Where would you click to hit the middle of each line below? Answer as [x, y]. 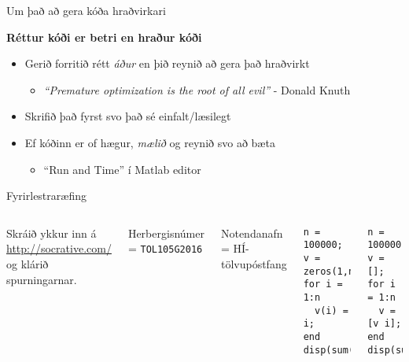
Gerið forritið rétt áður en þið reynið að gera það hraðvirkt [167, 63]
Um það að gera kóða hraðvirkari [86, 10]
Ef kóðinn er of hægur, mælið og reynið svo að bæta [150, 142]
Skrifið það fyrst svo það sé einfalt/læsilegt [128, 116]
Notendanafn [252, 233]
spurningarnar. [42, 279]
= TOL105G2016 [165, 248]
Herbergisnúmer [166, 233]
